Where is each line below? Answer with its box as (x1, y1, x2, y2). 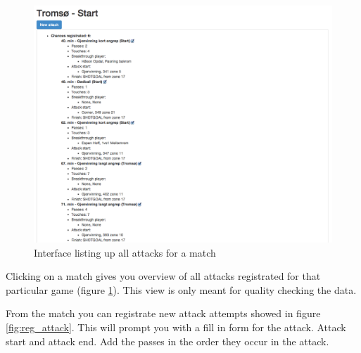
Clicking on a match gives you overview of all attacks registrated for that (6, 269, 321, 283)
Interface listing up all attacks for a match (34, 245, 216, 259)
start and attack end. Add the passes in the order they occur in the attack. (6, 333, 329, 348)
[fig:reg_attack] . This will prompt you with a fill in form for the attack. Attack (6, 320, 346, 335)
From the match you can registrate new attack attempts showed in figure (6, 306, 321, 321)
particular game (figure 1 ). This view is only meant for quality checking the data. (6, 282, 357, 297)
